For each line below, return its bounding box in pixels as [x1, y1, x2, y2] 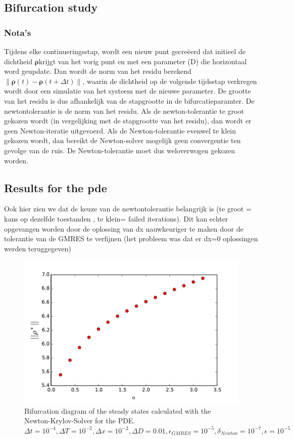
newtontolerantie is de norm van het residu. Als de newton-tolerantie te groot [4, 105, 244, 116]
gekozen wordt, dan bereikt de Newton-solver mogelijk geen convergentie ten [4, 135, 241, 146]
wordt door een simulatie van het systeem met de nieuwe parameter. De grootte [4, 85, 251, 96]
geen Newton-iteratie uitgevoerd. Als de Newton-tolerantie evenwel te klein [4, 125, 236, 136]
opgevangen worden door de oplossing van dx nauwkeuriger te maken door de [4, 223, 243, 234]
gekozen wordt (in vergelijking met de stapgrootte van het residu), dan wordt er [4, 115, 252, 126]
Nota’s [4, 26, 31, 38]
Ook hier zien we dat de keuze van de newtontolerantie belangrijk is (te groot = [4, 203, 252, 214]
